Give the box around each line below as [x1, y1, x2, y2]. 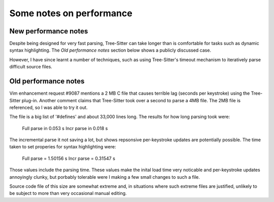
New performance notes [9, 27, 88, 35]
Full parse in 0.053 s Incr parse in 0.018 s [22, 125, 108, 131]
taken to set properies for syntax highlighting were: [9, 144, 116, 150]
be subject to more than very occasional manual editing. [9, 190, 127, 196]
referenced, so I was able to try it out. [9, 104, 88, 110]
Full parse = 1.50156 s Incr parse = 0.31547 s [22, 155, 115, 161]
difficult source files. [9, 64, 53, 70]
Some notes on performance [9, 8, 133, 19]
